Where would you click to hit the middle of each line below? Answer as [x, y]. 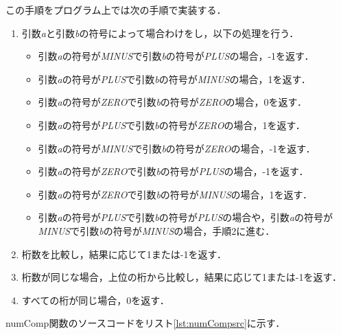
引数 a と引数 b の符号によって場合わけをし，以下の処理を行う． [160, 33]
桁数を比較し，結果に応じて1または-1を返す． [124, 254]
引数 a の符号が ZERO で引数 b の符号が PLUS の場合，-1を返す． [173, 171]
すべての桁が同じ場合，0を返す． [95, 300]
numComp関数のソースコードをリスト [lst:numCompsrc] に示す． [145, 323]
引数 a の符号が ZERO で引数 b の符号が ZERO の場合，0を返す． [172, 102]
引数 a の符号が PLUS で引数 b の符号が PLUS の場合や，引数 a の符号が [185, 217]
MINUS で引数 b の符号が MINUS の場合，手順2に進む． [156, 230]
